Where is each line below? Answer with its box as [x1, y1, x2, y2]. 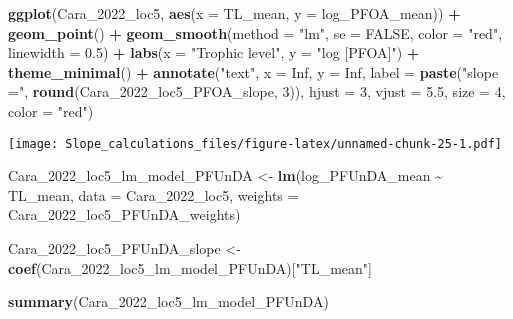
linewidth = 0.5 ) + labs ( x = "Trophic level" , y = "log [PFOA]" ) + [8, 42, 420, 63]
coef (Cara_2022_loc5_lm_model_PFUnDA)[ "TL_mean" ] [8, 257, 373, 278]
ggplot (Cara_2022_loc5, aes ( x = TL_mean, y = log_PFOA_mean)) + [8, 3, 461, 23]
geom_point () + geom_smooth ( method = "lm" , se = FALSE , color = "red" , [8, 22, 503, 43]
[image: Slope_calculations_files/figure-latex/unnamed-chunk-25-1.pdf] [8, 136, 502, 151]
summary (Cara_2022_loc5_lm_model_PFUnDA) [8, 291, 329, 312]
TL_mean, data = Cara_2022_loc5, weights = [8, 184, 299, 205]
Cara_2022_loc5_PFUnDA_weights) [8, 204, 241, 225]
